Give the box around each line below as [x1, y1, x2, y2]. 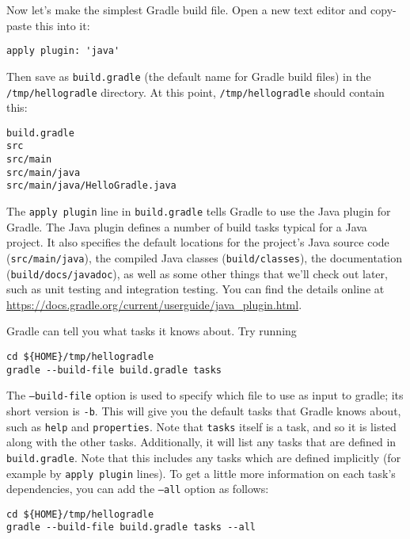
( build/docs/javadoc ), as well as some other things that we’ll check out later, [6, 265, 388, 281]
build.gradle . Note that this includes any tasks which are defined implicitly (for [6, 449, 401, 465]
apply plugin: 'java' [6, 45, 120, 57]
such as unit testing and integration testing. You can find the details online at [6, 281, 385, 297]
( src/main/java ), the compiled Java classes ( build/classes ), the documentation [6, 249, 403, 266]
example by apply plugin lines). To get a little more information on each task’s [6, 464, 396, 481]
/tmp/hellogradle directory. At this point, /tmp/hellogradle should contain [6, 83, 385, 100]
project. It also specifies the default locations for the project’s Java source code [6, 234, 389, 250]
